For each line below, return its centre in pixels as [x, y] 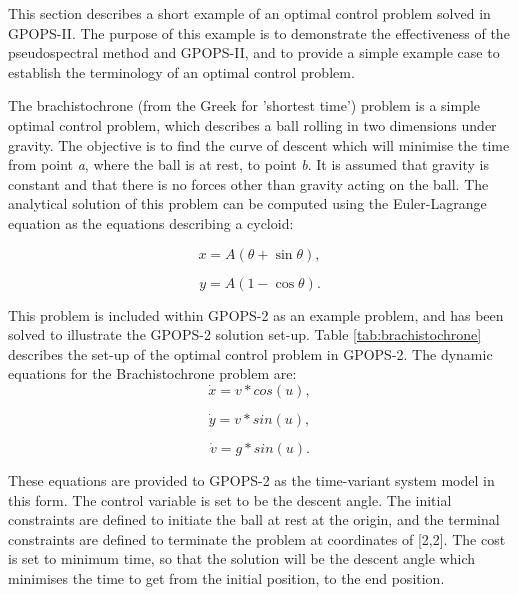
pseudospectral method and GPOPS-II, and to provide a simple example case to [254, 52]
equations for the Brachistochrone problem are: [152, 373]
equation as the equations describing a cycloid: [151, 222]
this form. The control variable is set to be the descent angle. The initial [230, 499]
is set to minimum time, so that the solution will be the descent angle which [241, 558]
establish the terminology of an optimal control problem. [181, 71]
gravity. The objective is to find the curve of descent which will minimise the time [259, 144]
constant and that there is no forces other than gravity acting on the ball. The [248, 183]
